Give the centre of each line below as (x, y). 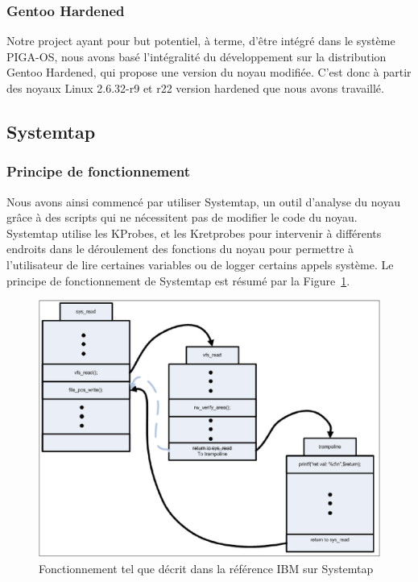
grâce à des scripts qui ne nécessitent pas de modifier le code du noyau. (182, 217)
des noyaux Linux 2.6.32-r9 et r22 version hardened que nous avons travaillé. (195, 88)
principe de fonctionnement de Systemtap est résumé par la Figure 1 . (178, 280)
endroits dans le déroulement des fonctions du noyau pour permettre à (180, 249)
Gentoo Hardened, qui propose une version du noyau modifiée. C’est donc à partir (209, 72)
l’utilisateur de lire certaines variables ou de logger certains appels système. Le (200, 264)
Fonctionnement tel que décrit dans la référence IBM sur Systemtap (206, 568)
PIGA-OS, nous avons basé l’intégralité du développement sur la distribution (197, 56)
